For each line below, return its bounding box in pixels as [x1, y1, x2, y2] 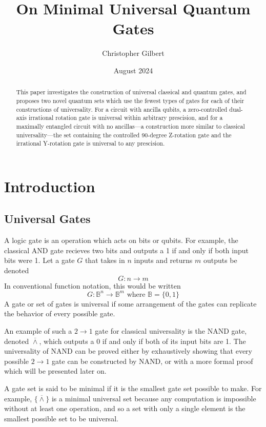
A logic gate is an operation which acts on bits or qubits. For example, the [4, 235, 238, 246]
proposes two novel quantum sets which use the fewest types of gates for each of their [16, 96, 244, 105]
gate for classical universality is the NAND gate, [95, 325, 247, 336]
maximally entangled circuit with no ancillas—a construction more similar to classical [16, 121, 245, 130]
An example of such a [4, 325, 72, 336]
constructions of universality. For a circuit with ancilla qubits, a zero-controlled [16, 105, 228, 113]
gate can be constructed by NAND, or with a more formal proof [52, 355, 253, 366]
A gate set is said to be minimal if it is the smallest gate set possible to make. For [4, 382, 262, 393]
